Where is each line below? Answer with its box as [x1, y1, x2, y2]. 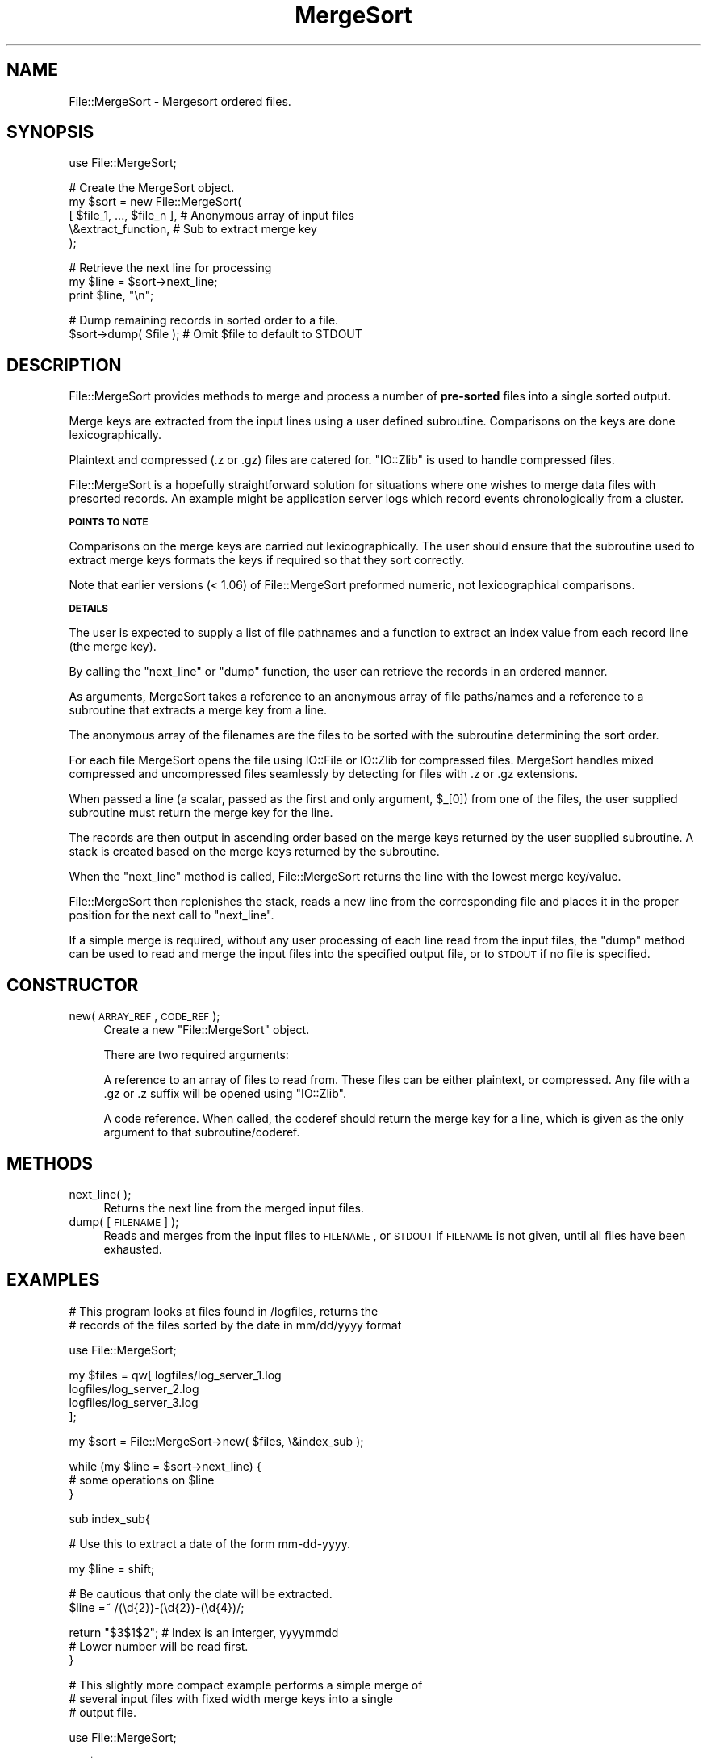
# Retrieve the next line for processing [69, 261, 272, 275]
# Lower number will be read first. [69, 1639, 249, 1653]
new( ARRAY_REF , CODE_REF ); [69, 1009, 220, 1023]
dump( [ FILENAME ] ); [69, 1214, 179, 1229]
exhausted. [103, 1241, 162, 1256]
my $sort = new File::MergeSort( [69, 195, 242, 209]
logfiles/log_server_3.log [69, 1395, 199, 1409]
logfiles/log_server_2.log [69, 1381, 199, 1396]
